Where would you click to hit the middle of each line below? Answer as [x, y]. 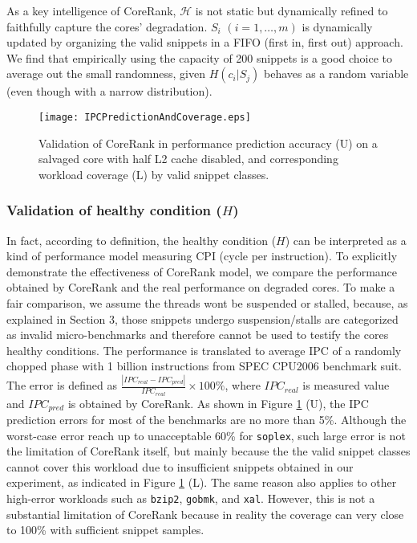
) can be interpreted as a [346, 240]
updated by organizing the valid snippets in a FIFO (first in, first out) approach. [205, 42]
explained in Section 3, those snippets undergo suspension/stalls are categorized [202, 318]
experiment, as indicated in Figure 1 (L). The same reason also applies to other [202, 482]
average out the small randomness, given [106, 73]
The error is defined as [62, 385]
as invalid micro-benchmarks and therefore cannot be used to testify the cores [198, 335]
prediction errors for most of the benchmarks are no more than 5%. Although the [206, 419]
